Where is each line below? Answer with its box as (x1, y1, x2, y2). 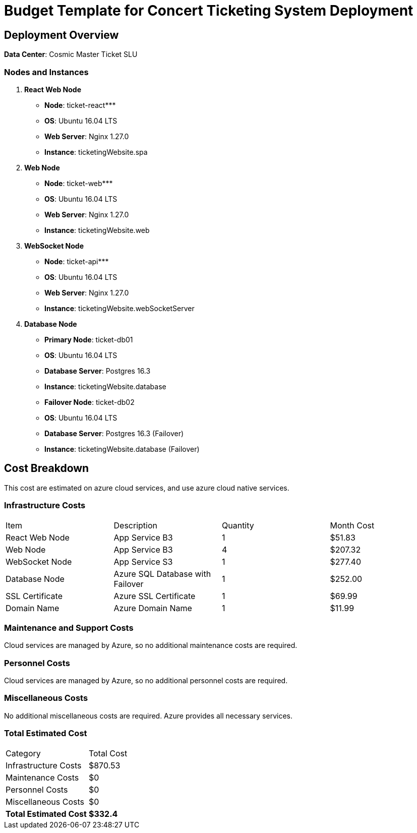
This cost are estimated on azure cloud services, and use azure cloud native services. (4, 483, 289, 492)
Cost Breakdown (4, 462, 89, 475)
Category (6, 748, 41, 758)
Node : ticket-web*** (44, 178, 113, 188)
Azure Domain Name (113, 603, 192, 613)
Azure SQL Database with (113, 568, 211, 579)
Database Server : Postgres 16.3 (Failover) (44, 429, 184, 438)
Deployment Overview (4, 28, 119, 41)
